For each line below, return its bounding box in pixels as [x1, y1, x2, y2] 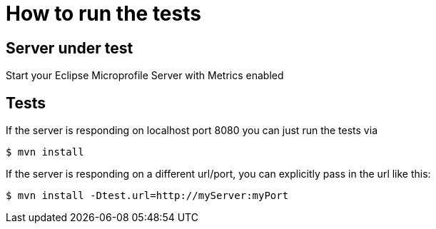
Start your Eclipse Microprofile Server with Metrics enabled [6, 69, 284, 82]
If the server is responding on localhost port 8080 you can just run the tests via [6, 124, 377, 137]
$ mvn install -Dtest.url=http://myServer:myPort [6, 190, 289, 202]
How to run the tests [6, 1, 201, 26]
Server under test [6, 39, 133, 57]
